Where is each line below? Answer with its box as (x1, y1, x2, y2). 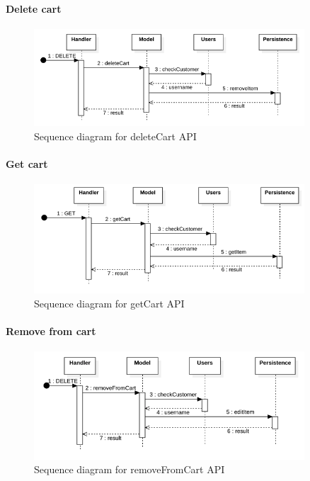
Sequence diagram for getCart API (34, 295, 185, 310)
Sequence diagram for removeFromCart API (34, 462, 225, 477)
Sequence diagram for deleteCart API (34, 128, 197, 143)
